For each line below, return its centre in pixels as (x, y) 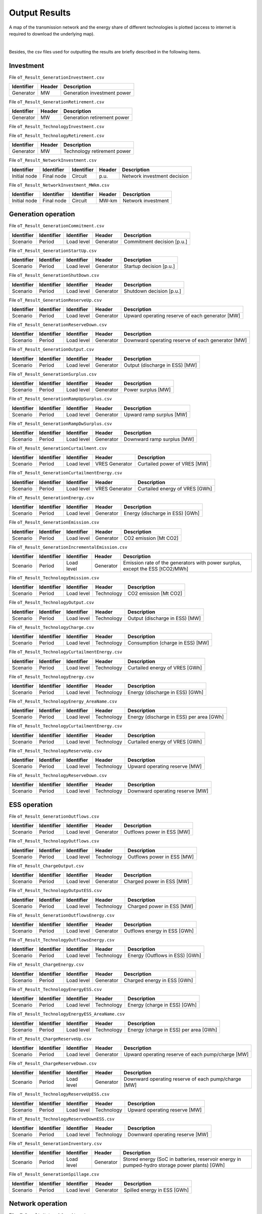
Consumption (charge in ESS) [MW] (169, 643)
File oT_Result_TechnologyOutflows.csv (54, 841)
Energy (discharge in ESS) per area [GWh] (176, 717)
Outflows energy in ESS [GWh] (159, 931)
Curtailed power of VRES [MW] (173, 464)
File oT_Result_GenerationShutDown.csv (54, 275)
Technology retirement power (97, 152)
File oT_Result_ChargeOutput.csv (47, 866)
